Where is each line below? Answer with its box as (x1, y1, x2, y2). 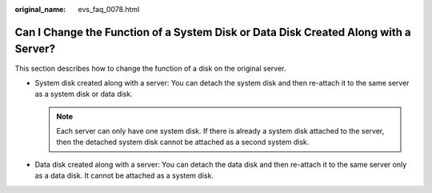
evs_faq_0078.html (78, 5, 140, 14)
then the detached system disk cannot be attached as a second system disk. (56, 137, 310, 147)
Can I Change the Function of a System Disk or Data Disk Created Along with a (14, 25, 411, 39)
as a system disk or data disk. (34, 89, 133, 99)
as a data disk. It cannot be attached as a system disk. (34, 171, 214, 180)
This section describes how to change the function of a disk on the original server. (14, 63, 286, 73)
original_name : (14, 5, 66, 14)
